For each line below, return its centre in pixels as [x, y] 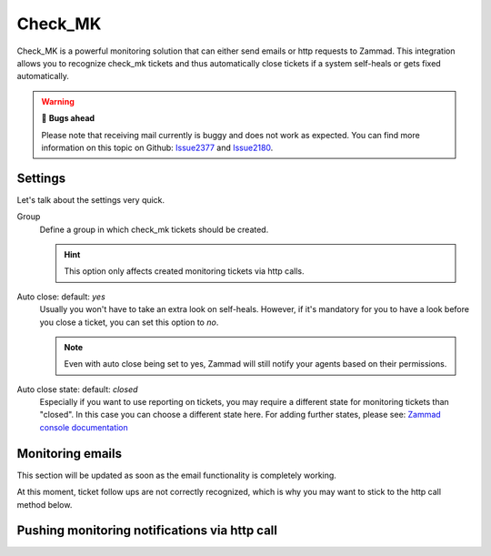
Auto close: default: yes [61, 297]
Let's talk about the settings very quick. [91, 199]
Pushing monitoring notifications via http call [147, 531]
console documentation [84, 427]
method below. [45, 504]
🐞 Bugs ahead [68, 118]
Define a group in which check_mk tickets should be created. [154, 229]
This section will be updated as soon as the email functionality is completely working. [176, 475]
